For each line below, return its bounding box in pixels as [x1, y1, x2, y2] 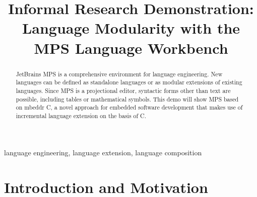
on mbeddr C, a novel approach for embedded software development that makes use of [16, 103, 243, 112]
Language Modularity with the [22, 18, 240, 38]
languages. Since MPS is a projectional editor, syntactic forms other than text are [16, 86, 231, 94]
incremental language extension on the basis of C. [16, 111, 146, 120]
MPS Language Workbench [34, 37, 228, 58]
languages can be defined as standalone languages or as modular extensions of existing [16, 78, 242, 86]
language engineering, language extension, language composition [4, 147, 202, 158]
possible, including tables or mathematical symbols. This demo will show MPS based [16, 94, 239, 103]
